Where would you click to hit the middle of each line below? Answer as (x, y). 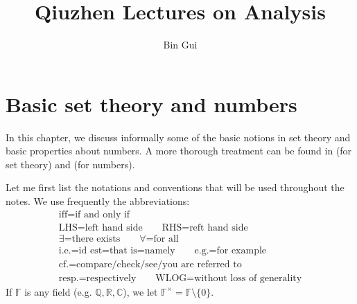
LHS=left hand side (101, 227)
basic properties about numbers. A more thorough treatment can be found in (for (179, 151)
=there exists (92, 239)
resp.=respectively (97, 278)
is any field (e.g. (58, 291)
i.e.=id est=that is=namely (117, 250)
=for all (162, 239)
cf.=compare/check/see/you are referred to (150, 264)
